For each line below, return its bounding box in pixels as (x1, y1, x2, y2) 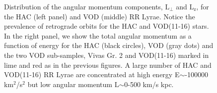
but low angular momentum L (27, 79, 119, 89)
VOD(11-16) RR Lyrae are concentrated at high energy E (4, 69, 180, 80)
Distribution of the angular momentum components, (4, 1, 163, 11)
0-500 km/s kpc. (124, 79, 174, 89)
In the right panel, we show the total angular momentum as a (4, 30, 192, 41)
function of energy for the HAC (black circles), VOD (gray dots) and (4, 40, 214, 50)
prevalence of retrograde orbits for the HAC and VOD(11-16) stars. (4, 21, 209, 31)
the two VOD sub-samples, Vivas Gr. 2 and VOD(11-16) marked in (4, 49, 209, 60)
